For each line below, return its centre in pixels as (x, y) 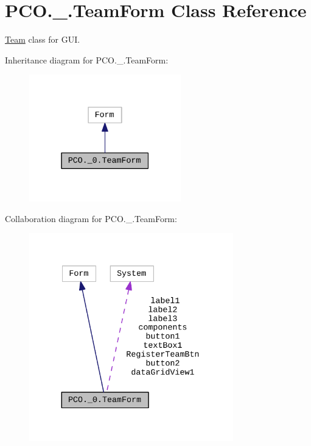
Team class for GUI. (43, 39)
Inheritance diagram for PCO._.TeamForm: (87, 59)
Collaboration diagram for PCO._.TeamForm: (91, 218)
